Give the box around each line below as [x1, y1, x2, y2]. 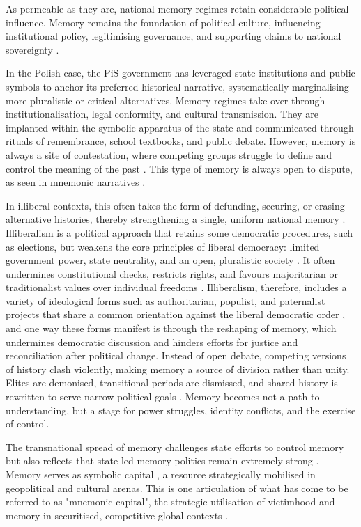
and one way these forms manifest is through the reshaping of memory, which [6, 321, 337, 336]
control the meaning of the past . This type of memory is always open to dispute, [6, 161, 353, 175]
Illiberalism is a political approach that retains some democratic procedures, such [6, 225, 353, 239]
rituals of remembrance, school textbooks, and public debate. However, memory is [6, 134, 356, 148]
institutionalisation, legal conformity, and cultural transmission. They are [6, 107, 318, 121]
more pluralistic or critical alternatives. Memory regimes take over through [6, 93, 325, 107]
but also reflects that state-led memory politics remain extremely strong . [6, 453, 319, 468]
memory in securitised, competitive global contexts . [6, 508, 229, 522]
